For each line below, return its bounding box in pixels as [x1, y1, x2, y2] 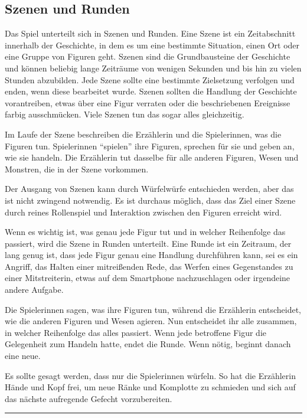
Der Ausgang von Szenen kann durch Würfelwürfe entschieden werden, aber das [5, 182, 294, 195]
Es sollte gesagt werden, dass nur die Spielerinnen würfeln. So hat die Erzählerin [5, 369, 296, 381]
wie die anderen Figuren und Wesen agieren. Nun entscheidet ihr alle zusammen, [5, 315, 297, 327]
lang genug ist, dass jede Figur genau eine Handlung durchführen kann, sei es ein [5, 249, 298, 261]
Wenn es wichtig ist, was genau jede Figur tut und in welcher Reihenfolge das [5, 226, 286, 238]
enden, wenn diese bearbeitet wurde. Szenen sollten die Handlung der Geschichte [5, 85, 297, 97]
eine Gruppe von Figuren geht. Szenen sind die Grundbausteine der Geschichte [5, 50, 290, 63]
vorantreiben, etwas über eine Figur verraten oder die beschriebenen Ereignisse [5, 96, 290, 109]
